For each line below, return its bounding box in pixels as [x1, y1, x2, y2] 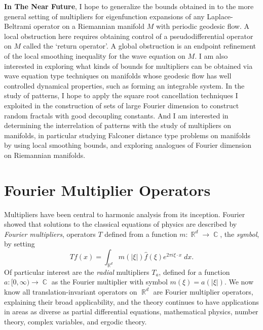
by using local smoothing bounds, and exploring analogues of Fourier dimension [4, 140, 252, 150]
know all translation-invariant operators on [4, 286, 137, 297]
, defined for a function [159, 266, 230, 277]
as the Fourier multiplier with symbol [51, 276, 168, 287]
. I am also [195, 50, 228, 61]
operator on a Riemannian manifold [33, 21, 145, 31]
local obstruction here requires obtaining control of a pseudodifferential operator [4, 30, 253, 41]
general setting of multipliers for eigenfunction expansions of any [4, 11, 205, 21]
